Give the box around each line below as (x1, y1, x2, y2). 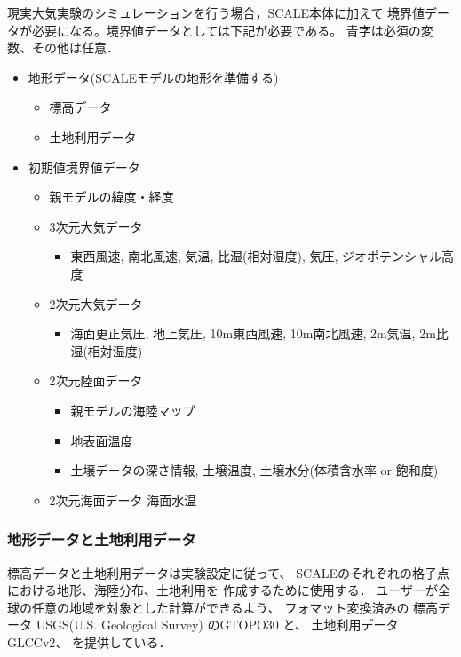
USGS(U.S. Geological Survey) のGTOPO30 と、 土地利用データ (36, 615, 399, 634)
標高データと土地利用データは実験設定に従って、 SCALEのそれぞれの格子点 (7, 563, 449, 582)
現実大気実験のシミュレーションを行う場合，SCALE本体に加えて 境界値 (7, 4, 425, 21)
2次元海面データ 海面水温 (49, 490, 197, 509)
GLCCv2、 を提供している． (7, 632, 171, 651)
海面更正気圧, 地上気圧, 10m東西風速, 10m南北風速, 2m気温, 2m (70, 324, 436, 343)
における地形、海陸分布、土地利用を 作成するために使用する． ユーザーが (7, 581, 439, 599)
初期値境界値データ (28, 157, 140, 176)
